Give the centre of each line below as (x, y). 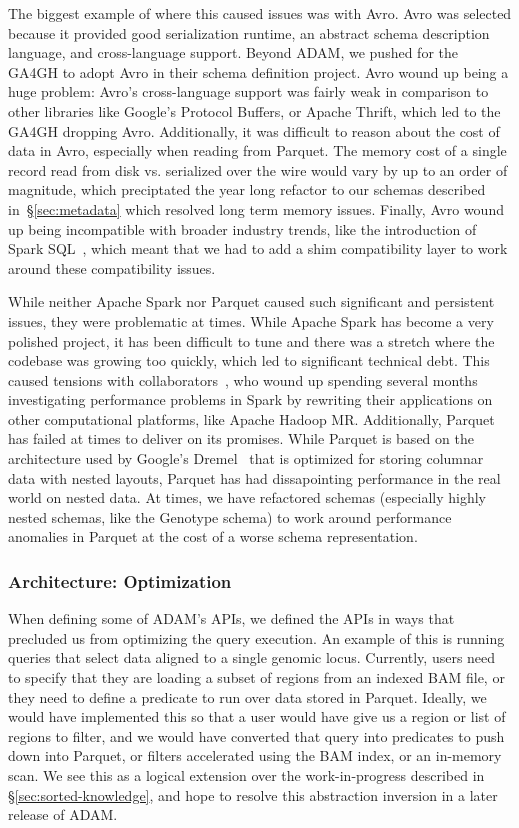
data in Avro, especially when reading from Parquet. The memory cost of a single (257, 150)
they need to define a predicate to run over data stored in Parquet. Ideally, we (247, 696)
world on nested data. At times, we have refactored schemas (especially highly (247, 497)
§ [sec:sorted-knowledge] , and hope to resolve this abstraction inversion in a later (253, 794)
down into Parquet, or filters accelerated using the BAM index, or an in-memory (255, 755)
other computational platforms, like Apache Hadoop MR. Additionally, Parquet (251, 418)
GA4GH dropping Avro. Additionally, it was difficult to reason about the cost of (254, 130)
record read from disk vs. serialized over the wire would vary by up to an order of (258, 169)
